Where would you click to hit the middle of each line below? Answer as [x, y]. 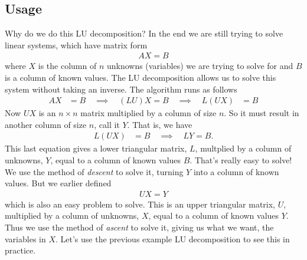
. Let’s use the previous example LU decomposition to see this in [173, 238]
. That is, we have [160, 124]
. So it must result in [262, 113]
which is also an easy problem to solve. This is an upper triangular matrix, [140, 204]
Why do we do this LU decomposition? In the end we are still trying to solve [144, 33]
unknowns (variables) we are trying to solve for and [200, 66]
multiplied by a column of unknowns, [72, 215]
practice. [20, 250]
